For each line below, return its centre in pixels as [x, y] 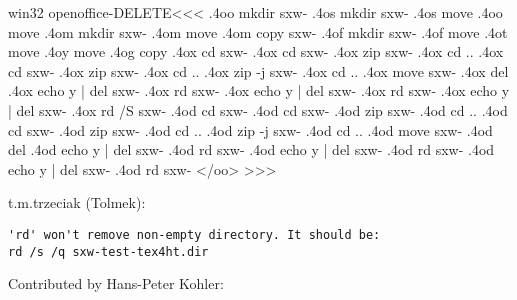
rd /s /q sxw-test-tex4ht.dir [108, 251]
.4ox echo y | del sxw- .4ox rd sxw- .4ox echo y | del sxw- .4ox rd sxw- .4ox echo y [259, 90]
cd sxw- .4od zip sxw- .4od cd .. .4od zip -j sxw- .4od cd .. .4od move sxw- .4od [250, 129]
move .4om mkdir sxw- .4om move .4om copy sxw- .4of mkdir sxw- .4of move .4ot [258, 31]
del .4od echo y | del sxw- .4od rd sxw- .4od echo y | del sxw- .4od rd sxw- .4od [251, 149]
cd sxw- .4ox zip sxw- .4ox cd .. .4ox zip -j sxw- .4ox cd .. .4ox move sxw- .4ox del [258, 70]
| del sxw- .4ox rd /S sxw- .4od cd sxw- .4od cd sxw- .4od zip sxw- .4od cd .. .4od [258, 109]
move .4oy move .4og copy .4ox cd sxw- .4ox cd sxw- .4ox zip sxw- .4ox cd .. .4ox [256, 51]
